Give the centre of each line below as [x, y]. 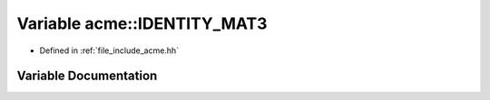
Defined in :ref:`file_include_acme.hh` [109, 50]
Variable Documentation [87, 76]
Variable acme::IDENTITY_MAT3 [142, 23]
